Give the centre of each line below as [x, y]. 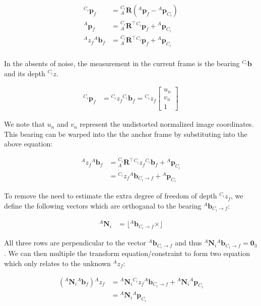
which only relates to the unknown [57, 263]
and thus [188, 243]
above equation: [28, 144]
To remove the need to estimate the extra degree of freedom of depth [111, 196]
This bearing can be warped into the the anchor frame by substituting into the [126, 134]
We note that [24, 124]
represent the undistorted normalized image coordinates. [167, 124]
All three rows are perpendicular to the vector [75, 243]
